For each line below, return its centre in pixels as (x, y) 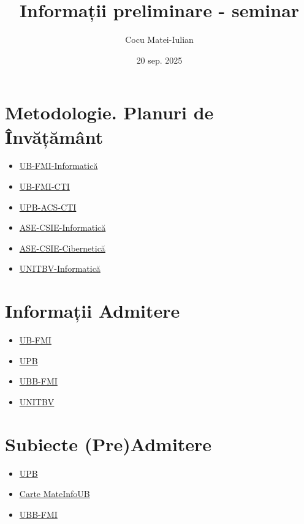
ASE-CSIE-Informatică (63, 227)
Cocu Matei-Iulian (159, 39)
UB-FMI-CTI (44, 186)
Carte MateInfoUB (55, 494)
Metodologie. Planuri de (109, 112)
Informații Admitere (93, 311)
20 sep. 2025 (159, 60)
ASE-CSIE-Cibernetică (62, 248)
